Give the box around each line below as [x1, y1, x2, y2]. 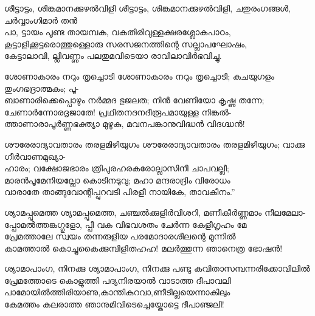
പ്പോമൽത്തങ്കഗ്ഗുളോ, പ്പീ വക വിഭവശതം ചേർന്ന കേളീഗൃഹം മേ [4, 218, 247, 230]
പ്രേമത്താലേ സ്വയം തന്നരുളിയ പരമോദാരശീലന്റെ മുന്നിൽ [4, 230, 236, 242]
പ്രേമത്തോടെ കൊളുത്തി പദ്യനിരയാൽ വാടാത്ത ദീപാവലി [4, 273, 231, 286]
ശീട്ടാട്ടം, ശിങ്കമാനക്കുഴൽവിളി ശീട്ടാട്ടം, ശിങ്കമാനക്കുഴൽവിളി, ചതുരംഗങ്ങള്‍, [4, 2, 291, 14]
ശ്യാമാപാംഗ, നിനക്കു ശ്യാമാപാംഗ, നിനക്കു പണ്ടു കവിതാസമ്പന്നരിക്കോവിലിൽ [4, 262, 310, 275]
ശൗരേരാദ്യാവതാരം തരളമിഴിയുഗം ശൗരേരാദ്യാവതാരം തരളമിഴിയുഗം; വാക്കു [4, 137, 305, 150]
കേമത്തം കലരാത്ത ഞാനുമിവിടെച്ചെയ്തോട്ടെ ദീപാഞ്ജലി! [4, 298, 224, 311]
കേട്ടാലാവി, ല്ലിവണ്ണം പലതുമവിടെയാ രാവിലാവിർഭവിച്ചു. [4, 49, 222, 62]
